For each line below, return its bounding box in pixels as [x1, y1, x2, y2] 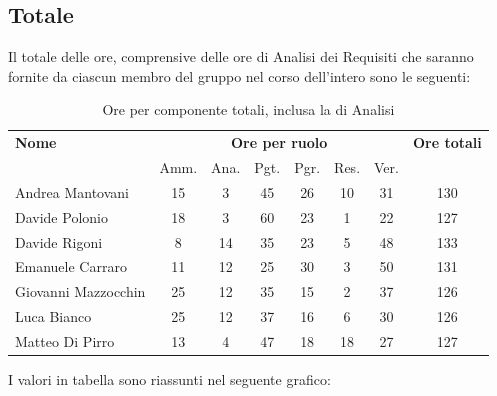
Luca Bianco [15, 306, 92, 327]
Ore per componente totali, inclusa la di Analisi [102, 99, 395, 120]
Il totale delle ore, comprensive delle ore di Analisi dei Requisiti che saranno [8, 46, 474, 67]
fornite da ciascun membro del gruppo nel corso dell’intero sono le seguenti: [8, 65, 471, 86]
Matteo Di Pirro [15, 330, 115, 351]
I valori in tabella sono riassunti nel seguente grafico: [8, 369, 331, 390]
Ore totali [412, 132, 482, 153]
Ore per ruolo [230, 132, 328, 153]
